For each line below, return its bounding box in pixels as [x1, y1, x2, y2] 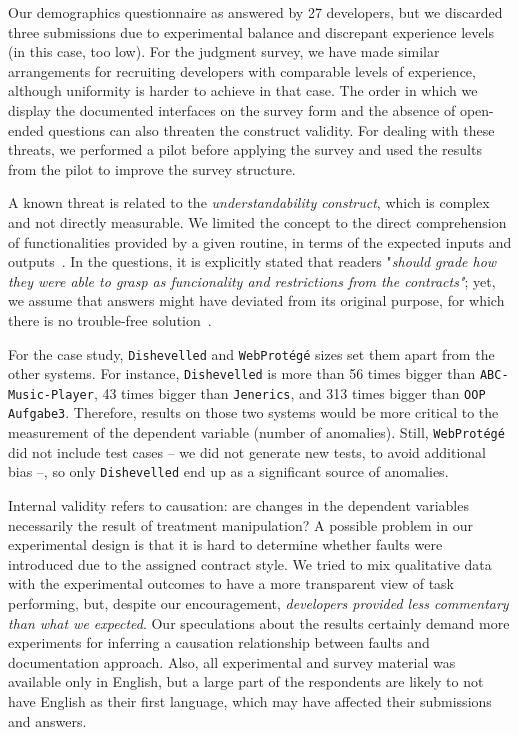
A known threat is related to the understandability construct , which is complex [8, 192, 490, 213]
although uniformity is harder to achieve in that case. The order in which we [8, 80, 478, 101]
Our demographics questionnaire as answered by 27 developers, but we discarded [8, 2, 503, 22]
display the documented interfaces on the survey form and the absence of [8, 99, 456, 120]
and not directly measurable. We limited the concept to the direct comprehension [8, 211, 507, 232]
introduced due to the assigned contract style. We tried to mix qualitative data [8, 553, 492, 574]
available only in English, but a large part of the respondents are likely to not [8, 671, 484, 692]
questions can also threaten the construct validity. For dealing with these [48, 119, 495, 140]
